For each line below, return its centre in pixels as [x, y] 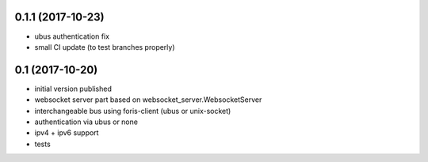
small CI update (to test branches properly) [105, 47]
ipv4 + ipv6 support [67, 133]
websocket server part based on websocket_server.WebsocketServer [148, 100]
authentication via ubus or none [86, 122]
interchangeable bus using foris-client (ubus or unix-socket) [133, 111]
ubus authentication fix [72, 36]
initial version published [73, 89]
